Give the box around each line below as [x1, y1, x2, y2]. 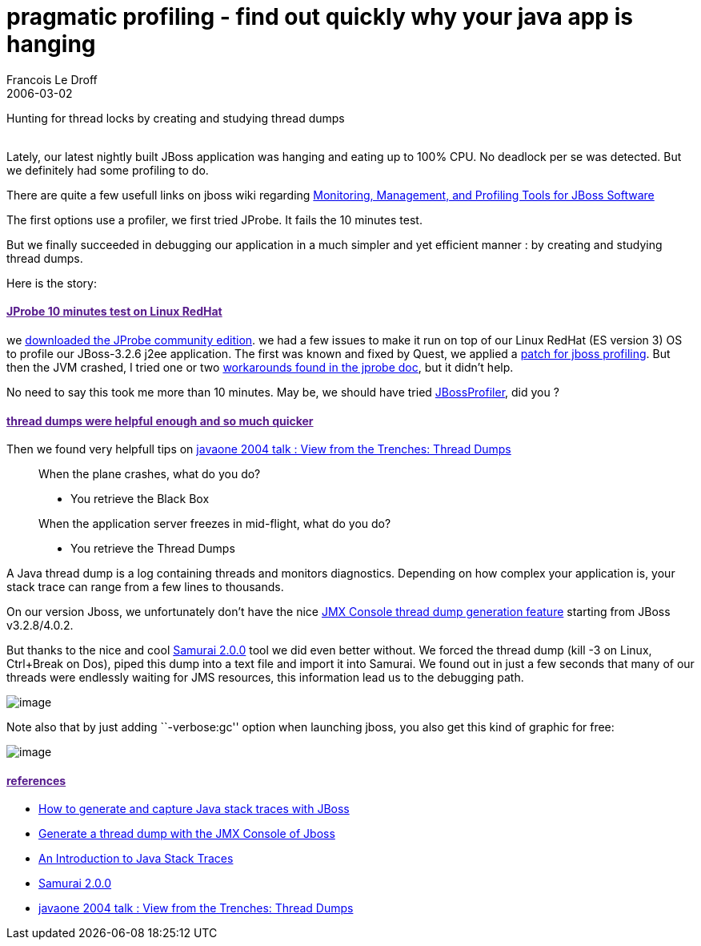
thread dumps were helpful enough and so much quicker [6, 413, 314, 428]
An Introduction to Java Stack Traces [38, 851, 234, 866]
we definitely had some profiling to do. [6, 163, 209, 177]
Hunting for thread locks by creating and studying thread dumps [6, 111, 345, 125]
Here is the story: [6, 276, 97, 290]
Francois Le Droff [6, 72, 98, 87]
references [6, 773, 66, 787]
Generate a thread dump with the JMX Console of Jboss [38, 827, 335, 841]
